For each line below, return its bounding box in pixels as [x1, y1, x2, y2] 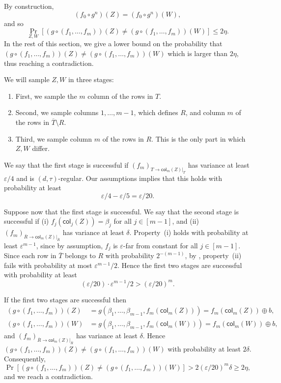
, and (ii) [172, 216, 199, 226]
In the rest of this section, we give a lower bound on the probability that [4, 38, 223, 49]
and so [4, 18, 24, 28]
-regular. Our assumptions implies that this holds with [58, 173, 223, 183]
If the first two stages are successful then [4, 294, 126, 304]
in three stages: [68, 74, 114, 85]
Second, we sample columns [15, 107, 99, 118]
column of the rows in [87, 90, 153, 101]
